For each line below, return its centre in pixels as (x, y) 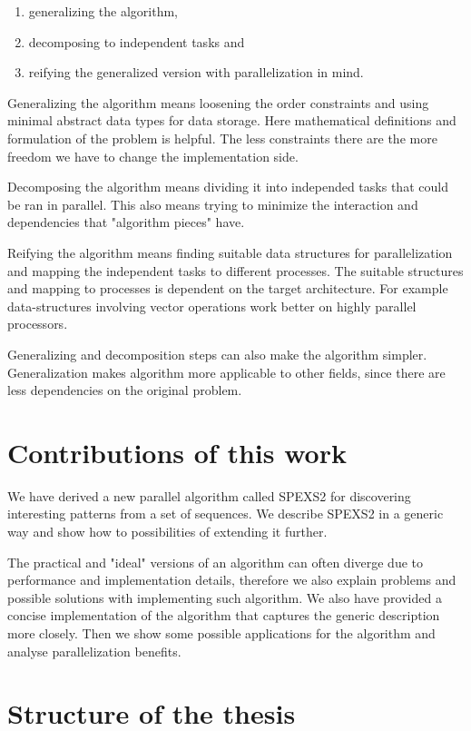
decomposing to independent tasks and (137, 41)
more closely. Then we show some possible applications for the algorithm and (221, 632)
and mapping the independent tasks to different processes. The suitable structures (235, 270)
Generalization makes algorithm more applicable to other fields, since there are (226, 372)
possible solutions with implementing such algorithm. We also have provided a (225, 597)
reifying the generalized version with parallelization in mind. (196, 72)
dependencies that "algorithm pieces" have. (126, 222)
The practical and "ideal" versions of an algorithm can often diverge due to (216, 562)
